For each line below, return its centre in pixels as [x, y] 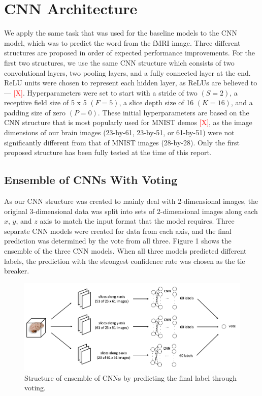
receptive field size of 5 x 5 [45, 102]
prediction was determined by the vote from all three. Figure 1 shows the [118, 241]
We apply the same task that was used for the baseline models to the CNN [121, 33]
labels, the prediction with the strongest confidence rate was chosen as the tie [125, 261]
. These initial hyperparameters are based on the [173, 112]
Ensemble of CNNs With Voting [91, 180]
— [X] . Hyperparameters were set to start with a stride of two [101, 92]
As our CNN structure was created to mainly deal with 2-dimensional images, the [131, 201]
